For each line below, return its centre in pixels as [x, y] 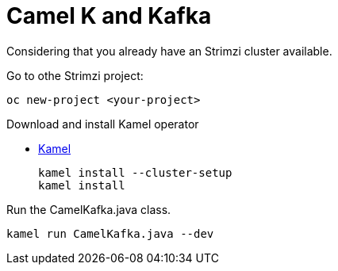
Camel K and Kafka [109, 16]
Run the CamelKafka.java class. [89, 209]
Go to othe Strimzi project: [75, 75]
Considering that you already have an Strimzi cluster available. [169, 51]
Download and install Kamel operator [103, 124]
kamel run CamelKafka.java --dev [110, 233]
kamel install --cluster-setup [135, 172]
